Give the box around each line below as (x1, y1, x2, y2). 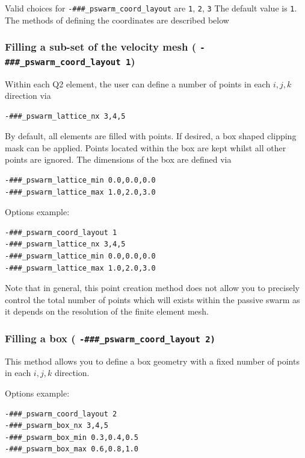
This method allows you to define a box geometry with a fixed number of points (5, 354, 300, 367)
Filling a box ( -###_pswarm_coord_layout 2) (5, 330, 215, 345)
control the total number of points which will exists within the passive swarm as (5, 293, 300, 306)
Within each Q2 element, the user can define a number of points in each (5, 77, 271, 90)
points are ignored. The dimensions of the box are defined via (5, 153, 232, 166)
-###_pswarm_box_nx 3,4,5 (5, 421, 108, 430)
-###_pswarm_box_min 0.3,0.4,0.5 (5, 433, 138, 442)
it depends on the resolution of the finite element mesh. (5, 305, 209, 318)
